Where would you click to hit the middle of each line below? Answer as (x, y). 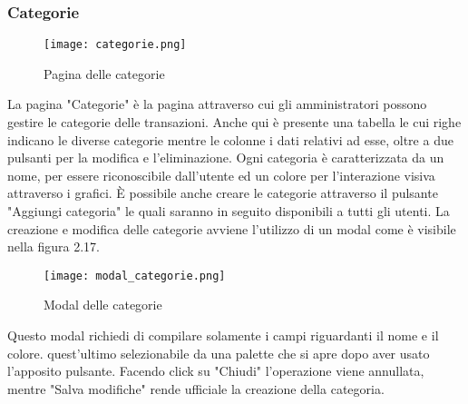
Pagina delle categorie (104, 73)
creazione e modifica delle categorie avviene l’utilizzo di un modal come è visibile (232, 228)
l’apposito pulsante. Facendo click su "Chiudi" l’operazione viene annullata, (216, 371)
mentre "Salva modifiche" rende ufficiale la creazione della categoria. (196, 388)
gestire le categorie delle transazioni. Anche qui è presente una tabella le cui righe (234, 122)
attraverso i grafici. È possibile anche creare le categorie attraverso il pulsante (223, 193)
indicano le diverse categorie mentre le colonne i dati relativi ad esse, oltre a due (230, 139)
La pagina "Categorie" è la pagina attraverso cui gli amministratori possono (217, 104)
